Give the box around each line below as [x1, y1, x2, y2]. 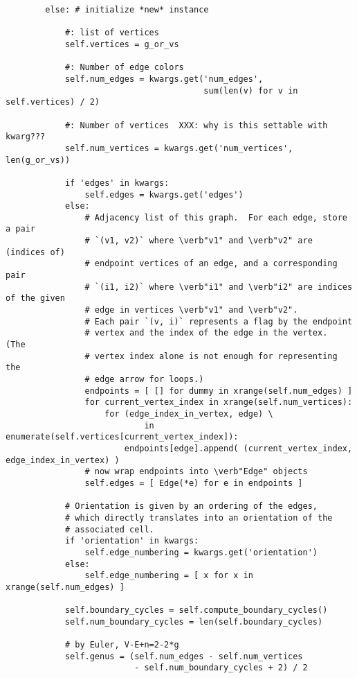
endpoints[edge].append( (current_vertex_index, [124, 443, 353, 453]
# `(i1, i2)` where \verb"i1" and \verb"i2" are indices [84, 281, 353, 292]
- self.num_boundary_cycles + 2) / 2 [134, 663, 308, 673]
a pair [6, 224, 35, 234]
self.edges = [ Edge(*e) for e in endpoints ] [84, 478, 303, 488]
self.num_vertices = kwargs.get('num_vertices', [64, 143, 293, 153]
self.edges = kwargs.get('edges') [84, 189, 244, 200]
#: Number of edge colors [64, 62, 184, 73]
